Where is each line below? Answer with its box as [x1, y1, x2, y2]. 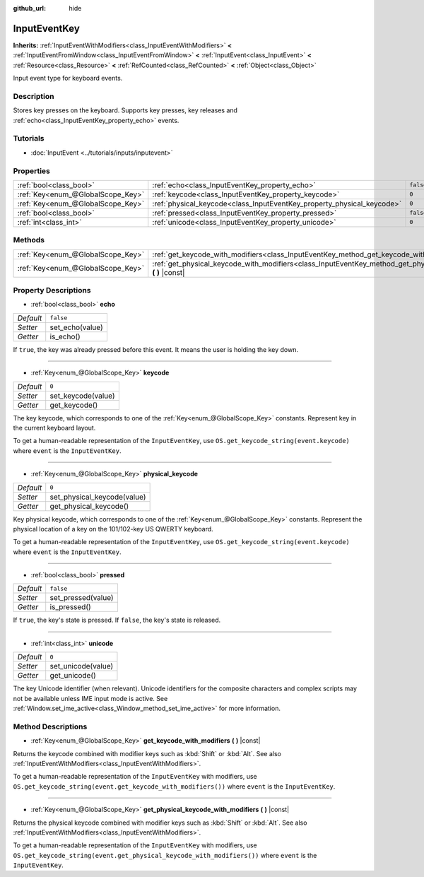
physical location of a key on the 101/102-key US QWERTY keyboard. [13, 524, 213, 533]
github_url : [13, 4, 46, 12]
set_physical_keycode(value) [49, 492, 146, 502]
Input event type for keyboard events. [13, 74, 123, 83]
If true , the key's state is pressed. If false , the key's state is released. [13, 616, 221, 625]
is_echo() [49, 331, 81, 341]
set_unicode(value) [49, 661, 114, 671]
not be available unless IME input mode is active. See [13, 694, 168, 702]
